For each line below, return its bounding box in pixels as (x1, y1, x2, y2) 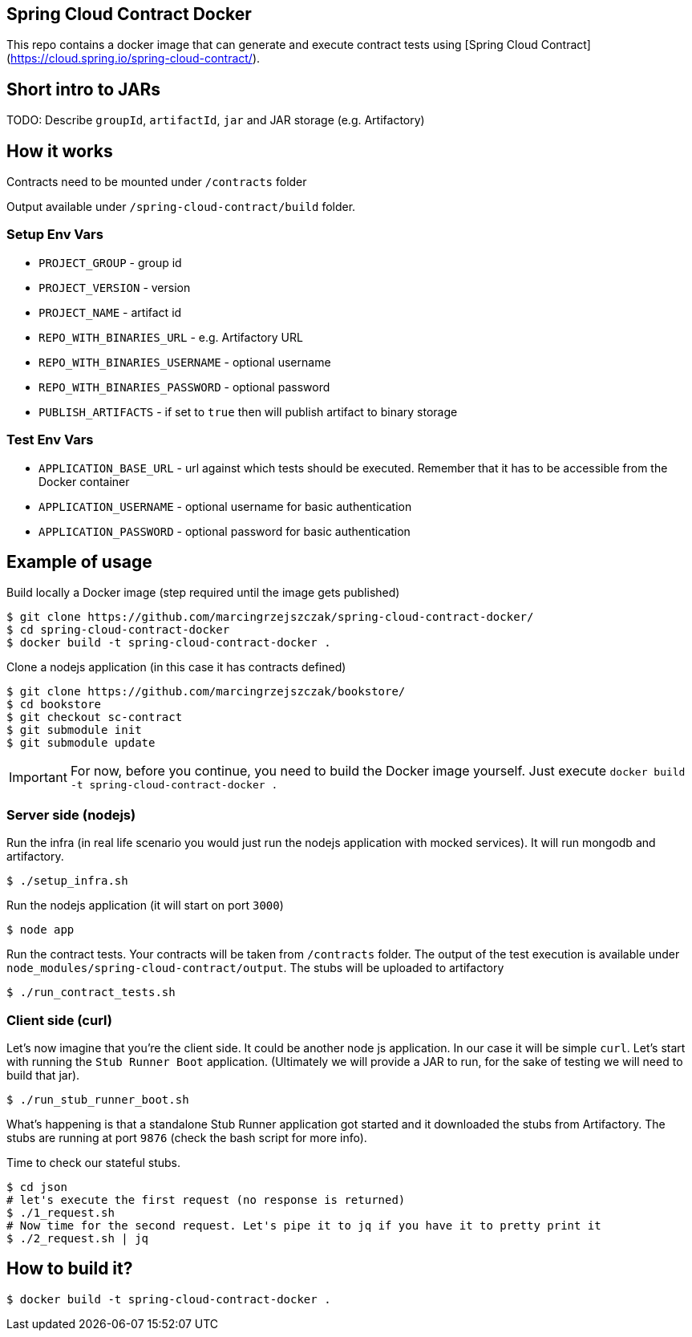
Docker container (38, 474, 130, 488)
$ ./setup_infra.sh (6, 874, 128, 888)
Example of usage (6, 552, 152, 573)
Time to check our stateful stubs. (6, 1155, 181, 1169)
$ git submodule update (6, 736, 156, 750)
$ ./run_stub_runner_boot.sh (6, 1092, 189, 1106)
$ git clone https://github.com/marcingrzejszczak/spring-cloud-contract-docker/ (6, 610, 534, 624)
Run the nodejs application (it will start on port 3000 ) (6, 898, 284, 913)
